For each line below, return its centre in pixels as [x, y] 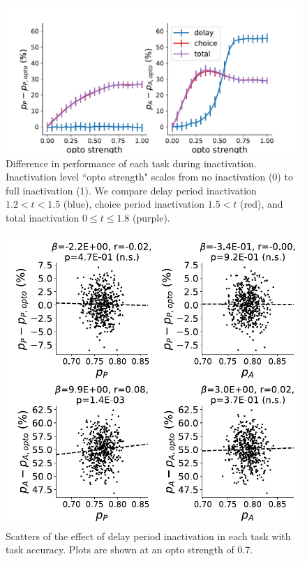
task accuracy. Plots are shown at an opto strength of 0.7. [129, 550]
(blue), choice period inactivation [134, 204]
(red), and [262, 204]
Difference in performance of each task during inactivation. [131, 163]
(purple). [151, 217]
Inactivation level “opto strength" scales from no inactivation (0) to [149, 177]
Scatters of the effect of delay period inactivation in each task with [148, 536]
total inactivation [43, 217]
